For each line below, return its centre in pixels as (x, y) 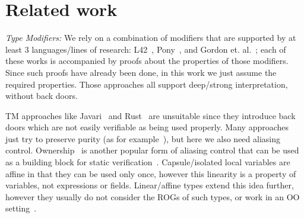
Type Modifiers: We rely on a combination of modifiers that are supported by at (151, 38)
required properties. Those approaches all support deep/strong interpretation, (147, 84)
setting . (21, 208)
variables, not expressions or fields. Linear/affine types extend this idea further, (150, 185)
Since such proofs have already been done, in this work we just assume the (141, 72)
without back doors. (42, 96)
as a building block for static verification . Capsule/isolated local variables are (148, 162)
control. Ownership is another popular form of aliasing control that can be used (152, 150)
